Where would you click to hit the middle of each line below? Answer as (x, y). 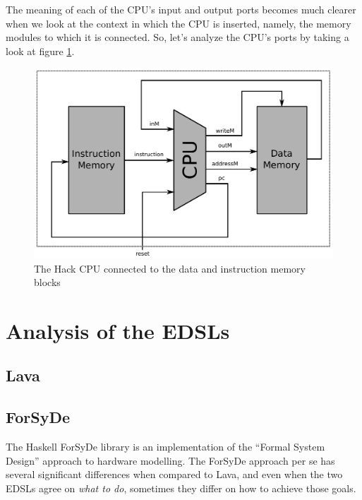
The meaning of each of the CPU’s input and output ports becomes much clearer (181, 9)
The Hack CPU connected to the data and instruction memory (170, 268)
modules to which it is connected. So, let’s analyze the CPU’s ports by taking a (177, 37)
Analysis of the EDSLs (118, 330)
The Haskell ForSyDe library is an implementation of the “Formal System (165, 447)
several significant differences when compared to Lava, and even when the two (174, 474)
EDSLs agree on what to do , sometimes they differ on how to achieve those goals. (181, 488)
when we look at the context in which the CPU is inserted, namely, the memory (179, 23)
